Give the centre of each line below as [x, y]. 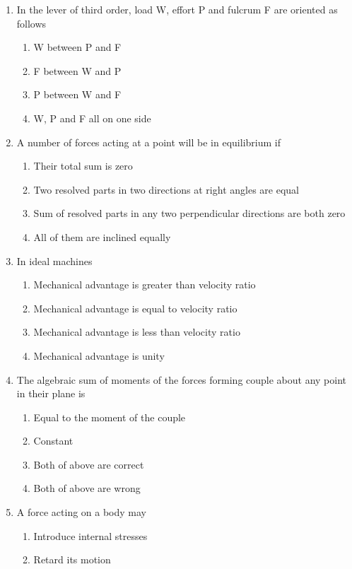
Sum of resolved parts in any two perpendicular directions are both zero [189, 213]
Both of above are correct [89, 464]
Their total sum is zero [83, 166]
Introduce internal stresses [90, 535]
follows [31, 23]
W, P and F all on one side [92, 118]
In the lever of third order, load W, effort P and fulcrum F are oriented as [177, 9]
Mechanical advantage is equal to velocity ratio [135, 308]
